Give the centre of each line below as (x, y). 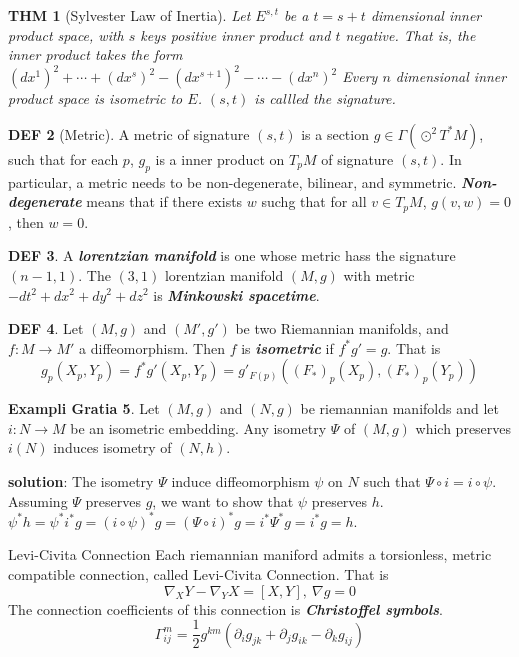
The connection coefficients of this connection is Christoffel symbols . (225, 608)
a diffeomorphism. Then (152, 347)
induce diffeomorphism (240, 481)
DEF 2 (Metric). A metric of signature (129, 133)
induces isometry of (112, 447)
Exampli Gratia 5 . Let (84, 408)
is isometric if (287, 347)
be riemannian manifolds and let (399, 408)
